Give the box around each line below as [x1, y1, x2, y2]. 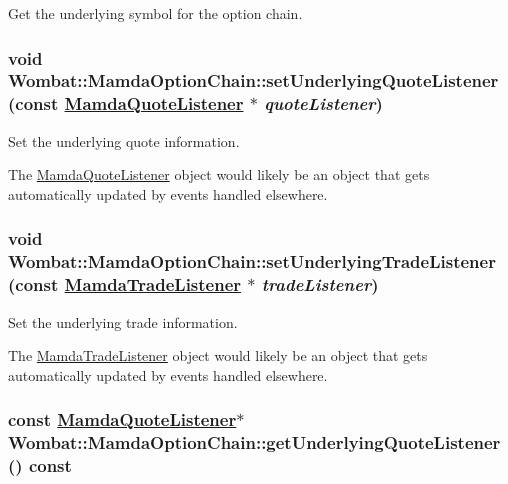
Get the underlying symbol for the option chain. [8, 3, 303, 23]
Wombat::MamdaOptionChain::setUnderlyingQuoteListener [8, 68, 499, 93]
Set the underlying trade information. [8, 311, 238, 332]
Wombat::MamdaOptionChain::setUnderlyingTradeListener [8, 249, 496, 274]
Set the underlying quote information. [8, 130, 240, 151]
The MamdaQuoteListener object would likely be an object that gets [8, 164, 430, 185]
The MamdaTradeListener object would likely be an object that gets [8, 345, 428, 366]
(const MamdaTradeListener [8, 272, 242, 297]
